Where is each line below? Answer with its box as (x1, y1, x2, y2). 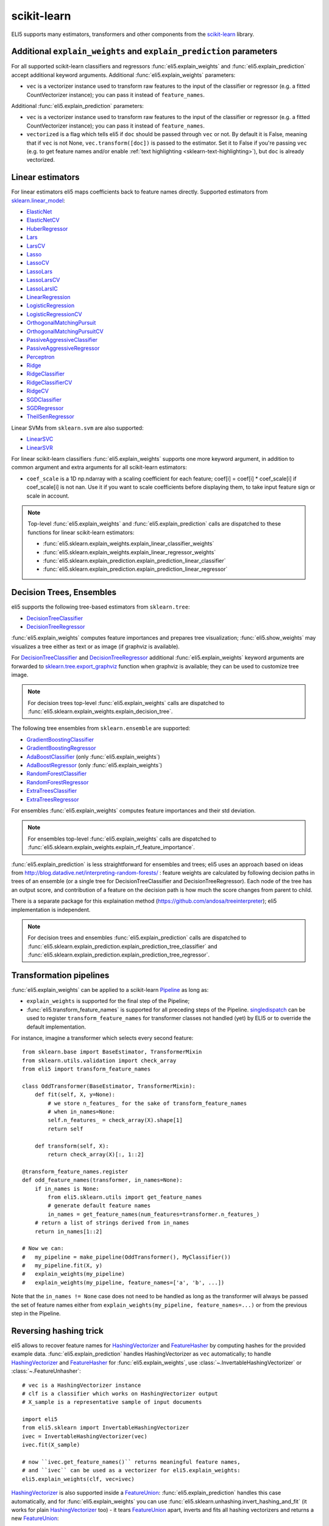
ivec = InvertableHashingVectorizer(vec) (22, 1433, 147, 1440)
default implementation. (26, 1023, 87, 1030)
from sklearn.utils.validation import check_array (22, 1057, 177, 1064)
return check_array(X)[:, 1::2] (48, 1151, 144, 1158)
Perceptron (26, 353, 55, 360)
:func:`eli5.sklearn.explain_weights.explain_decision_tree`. (27, 708, 173, 715)
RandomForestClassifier (26, 770, 87, 778)
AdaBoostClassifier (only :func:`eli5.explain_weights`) (26, 753, 161, 760)
